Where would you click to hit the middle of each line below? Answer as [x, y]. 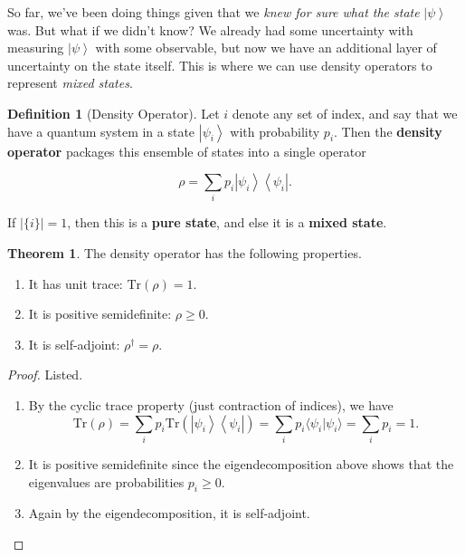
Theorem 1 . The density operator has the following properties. [185, 253]
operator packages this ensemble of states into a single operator [187, 151]
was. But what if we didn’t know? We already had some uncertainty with [210, 29]
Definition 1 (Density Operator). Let [114, 113]
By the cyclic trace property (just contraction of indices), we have [211, 405]
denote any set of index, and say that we [345, 113]
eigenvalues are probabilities [106, 481]
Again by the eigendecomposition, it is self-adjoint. [169, 513]
